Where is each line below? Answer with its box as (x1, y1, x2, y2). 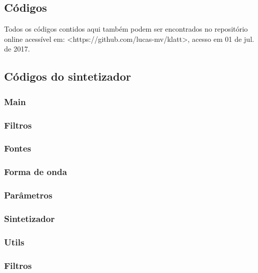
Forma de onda (4, 165, 67, 178)
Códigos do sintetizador (4, 68, 132, 84)
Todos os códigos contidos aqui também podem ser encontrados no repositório (4, 23, 248, 34)
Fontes (4, 142, 31, 155)
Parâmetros (4, 189, 53, 202)
